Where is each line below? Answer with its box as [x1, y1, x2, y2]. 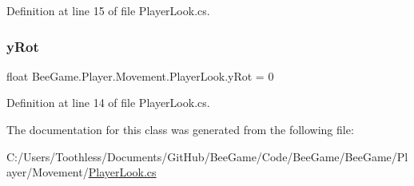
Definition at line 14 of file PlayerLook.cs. [6, 94, 210, 111]
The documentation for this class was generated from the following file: [6, 121, 354, 137]
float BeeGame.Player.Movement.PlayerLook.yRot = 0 [6, 67, 274, 84]
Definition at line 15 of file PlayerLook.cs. [6, 2, 210, 18]
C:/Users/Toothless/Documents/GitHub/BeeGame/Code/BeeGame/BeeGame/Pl [6, 148, 408, 164]
